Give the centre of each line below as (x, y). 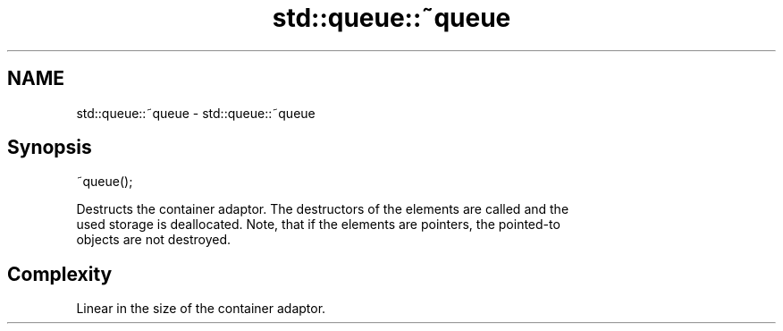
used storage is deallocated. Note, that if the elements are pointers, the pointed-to (318, 225)
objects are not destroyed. (154, 240)
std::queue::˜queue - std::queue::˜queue (196, 113)
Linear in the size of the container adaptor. (201, 309)
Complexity (60, 274)
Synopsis (50, 148)
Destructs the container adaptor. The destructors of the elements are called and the (323, 209)
